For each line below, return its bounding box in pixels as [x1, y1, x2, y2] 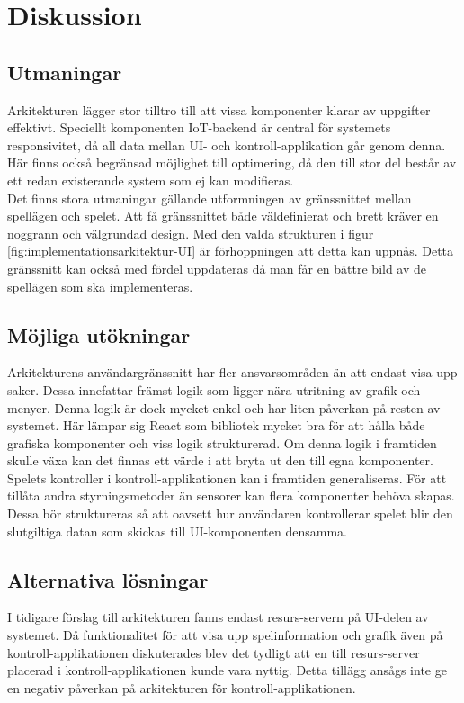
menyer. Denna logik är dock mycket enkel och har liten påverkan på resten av [7, 398, 441, 417]
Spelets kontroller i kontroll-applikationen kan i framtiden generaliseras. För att [7, 468, 447, 487]
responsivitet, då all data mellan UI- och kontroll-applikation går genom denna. [7, 135, 446, 154]
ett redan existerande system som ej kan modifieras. [7, 170, 294, 189]
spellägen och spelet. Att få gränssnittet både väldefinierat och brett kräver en [7, 206, 439, 225]
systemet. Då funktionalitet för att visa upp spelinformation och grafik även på [7, 626, 443, 644]
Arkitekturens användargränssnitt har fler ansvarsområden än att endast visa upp [7, 363, 458, 382]
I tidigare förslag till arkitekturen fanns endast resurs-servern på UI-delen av [7, 608, 429, 626]
